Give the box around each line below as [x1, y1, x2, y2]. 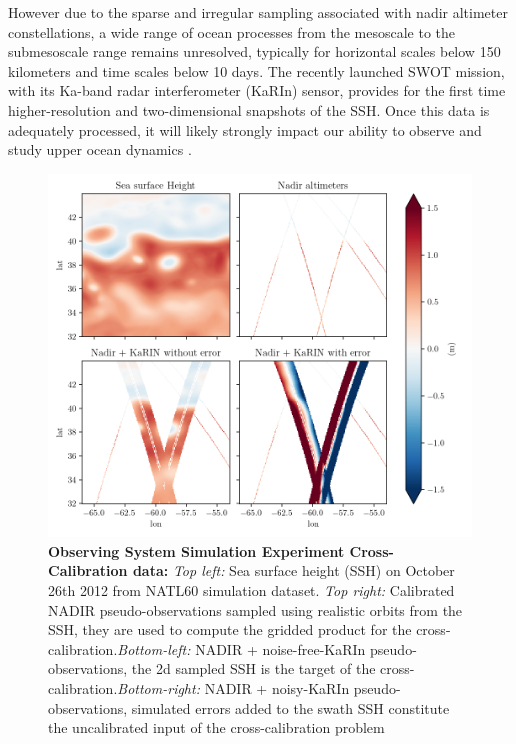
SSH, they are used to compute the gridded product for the [48, 619, 412, 640]
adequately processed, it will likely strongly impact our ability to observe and [8, 119, 482, 140]
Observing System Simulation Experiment [48, 540, 345, 561]
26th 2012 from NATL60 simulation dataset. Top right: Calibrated [48, 579, 455, 600]
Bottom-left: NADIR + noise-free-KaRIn [117, 638, 366, 659]
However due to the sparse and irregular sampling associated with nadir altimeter [8, 2, 508, 22]
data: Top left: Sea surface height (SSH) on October [132, 560, 455, 581]
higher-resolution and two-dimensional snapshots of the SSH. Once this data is [8, 99, 490, 120]
